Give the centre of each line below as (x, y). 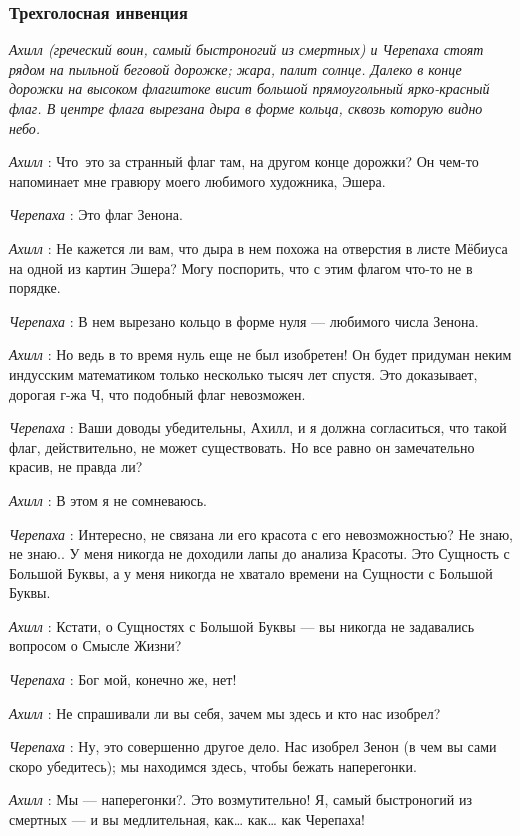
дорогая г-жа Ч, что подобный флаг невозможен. (157, 393)
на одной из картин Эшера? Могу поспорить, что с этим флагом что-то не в (241, 267)
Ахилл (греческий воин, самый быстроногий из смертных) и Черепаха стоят (246, 49)
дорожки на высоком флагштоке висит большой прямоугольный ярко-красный (249, 88)
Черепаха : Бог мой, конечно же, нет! (123, 679)
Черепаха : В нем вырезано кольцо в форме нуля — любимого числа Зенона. (244, 320)
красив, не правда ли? (76, 466)
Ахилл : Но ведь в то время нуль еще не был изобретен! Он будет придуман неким (260, 354)
